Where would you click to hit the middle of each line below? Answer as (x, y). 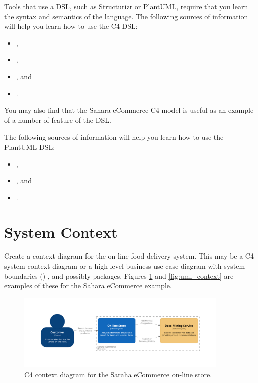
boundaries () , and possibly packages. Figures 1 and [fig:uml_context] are (119, 275)
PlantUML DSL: (30, 146)
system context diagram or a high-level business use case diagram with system (125, 266)
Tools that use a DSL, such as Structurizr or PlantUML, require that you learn (126, 6)
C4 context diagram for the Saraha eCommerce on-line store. (118, 374)
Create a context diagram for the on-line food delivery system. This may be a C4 (129, 256)
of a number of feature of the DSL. (58, 120)
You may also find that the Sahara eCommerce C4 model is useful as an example (129, 110)
